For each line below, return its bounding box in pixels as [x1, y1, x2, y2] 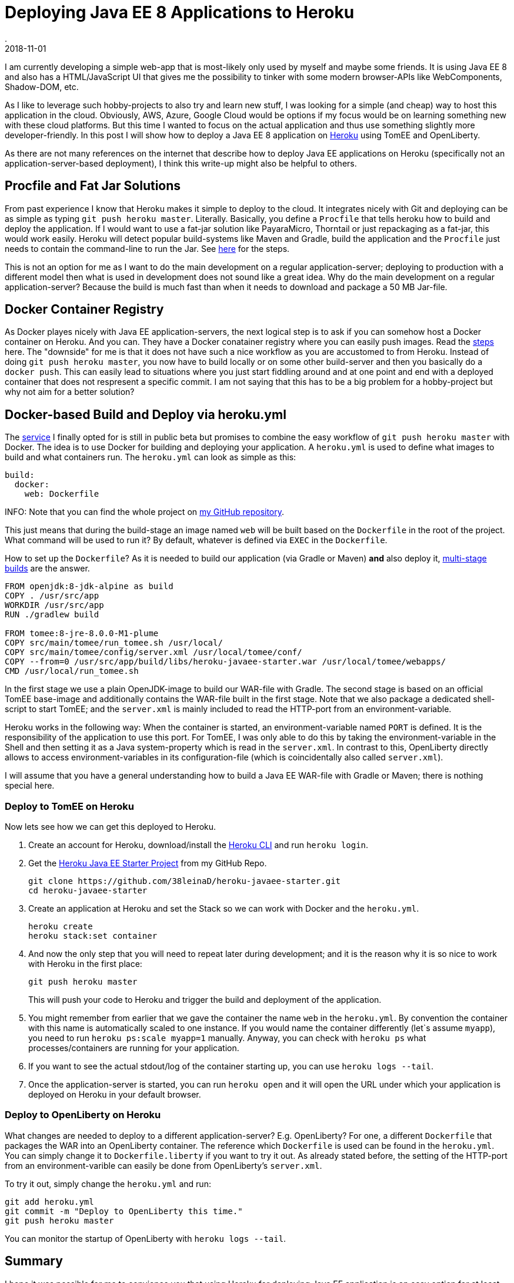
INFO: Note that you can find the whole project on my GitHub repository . [5, 507, 285, 517]
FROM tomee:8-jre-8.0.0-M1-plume [5, 629, 159, 639]
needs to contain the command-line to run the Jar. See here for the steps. [5, 243, 290, 254]
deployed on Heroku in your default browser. [28, 1089, 201, 1100]
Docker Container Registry [5, 302, 164, 317]
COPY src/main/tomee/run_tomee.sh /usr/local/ [5, 638, 223, 648]
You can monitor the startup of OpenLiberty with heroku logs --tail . [5, 1233, 286, 1244]
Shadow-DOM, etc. [5, 81, 79, 92]
